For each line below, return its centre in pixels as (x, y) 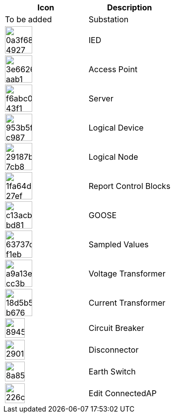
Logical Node (113, 157)
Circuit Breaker (116, 328)
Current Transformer (127, 302)
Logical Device (116, 127)
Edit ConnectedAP (122, 393)
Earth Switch (112, 371)
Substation (109, 19)
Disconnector (114, 350)
